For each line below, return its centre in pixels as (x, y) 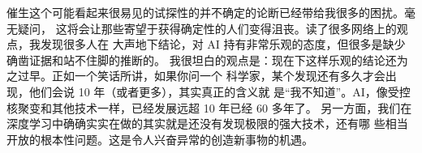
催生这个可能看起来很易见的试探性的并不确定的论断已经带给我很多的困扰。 (205, 12)
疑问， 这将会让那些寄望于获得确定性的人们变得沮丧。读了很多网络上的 (207, 28)
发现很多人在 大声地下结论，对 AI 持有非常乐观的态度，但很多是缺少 (223, 44)
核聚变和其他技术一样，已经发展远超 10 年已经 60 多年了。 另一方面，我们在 (209, 107)
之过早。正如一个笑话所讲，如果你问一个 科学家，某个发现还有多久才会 (196, 76)
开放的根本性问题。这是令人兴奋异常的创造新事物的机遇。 (160, 139)
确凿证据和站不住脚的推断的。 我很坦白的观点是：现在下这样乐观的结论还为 (207, 59)
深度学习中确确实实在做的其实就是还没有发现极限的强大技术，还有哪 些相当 (207, 123)
